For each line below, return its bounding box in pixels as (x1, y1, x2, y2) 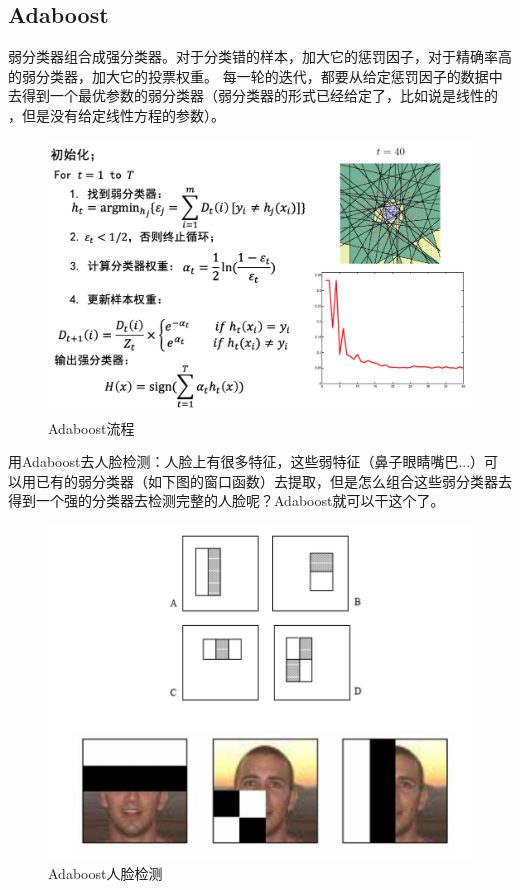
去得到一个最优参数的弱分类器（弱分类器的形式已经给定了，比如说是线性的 (8, 85, 498, 106)
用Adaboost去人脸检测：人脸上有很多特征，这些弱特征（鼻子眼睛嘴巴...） (8, 451, 485, 472)
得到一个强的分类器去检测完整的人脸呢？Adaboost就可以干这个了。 (8, 490, 445, 511)
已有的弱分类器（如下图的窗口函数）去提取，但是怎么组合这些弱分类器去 (35, 470, 512, 491)
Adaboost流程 (48, 417, 135, 438)
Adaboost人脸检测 (48, 863, 163, 884)
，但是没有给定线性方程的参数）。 (8, 104, 225, 125)
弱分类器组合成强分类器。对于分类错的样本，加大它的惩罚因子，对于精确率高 (8, 46, 512, 67)
